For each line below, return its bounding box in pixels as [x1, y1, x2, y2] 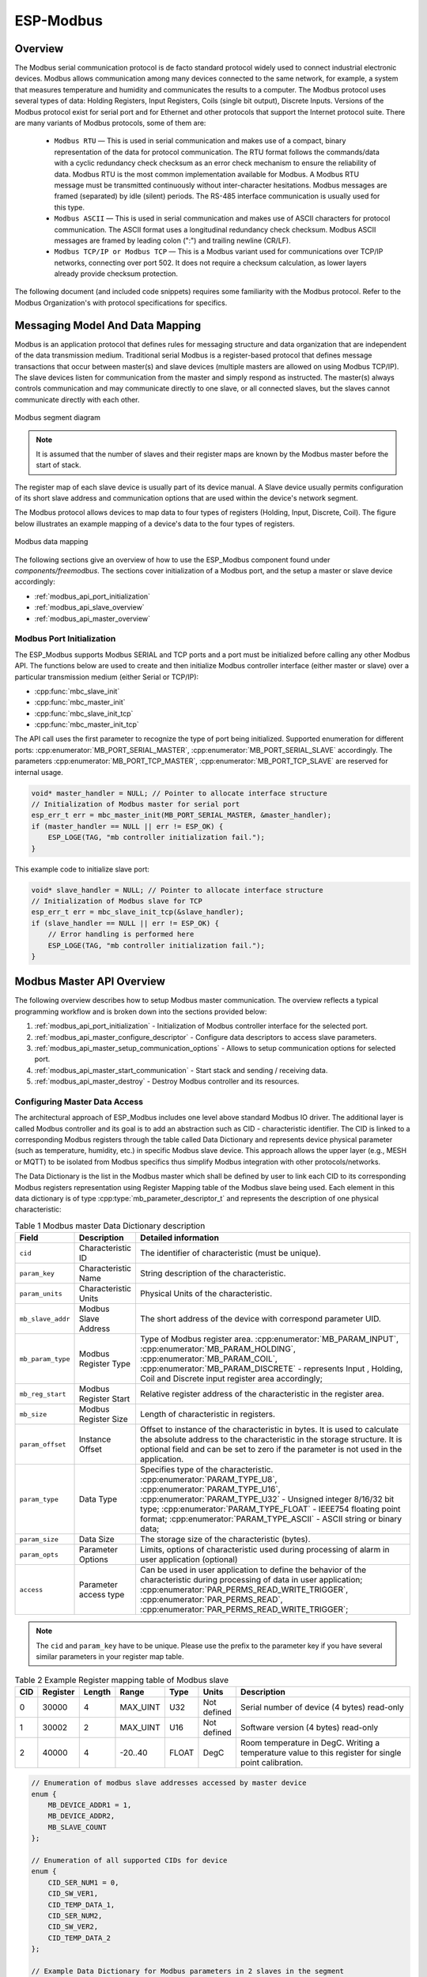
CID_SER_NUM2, [47, 1911, 103, 1920]
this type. [54, 202, 85, 212]
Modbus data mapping [14, 537, 89, 546]
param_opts [19, 1550, 59, 1559]
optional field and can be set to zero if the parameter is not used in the [139, 1444, 402, 1455]
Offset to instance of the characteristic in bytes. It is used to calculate [139, 1424, 399, 1435]
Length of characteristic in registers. [139, 1408, 276, 1419]
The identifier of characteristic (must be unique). [139, 1248, 321, 1259]
